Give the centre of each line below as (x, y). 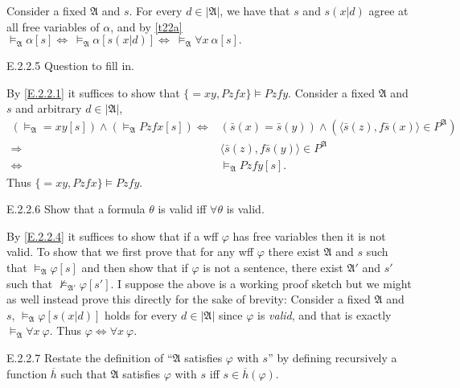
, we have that (255, 10)
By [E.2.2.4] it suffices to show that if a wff (113, 235)
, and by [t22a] (146, 26)
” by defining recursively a (333, 357)
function (27, 373)
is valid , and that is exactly (324, 314)
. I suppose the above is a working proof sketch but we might (261, 283)
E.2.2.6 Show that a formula (76, 209)
